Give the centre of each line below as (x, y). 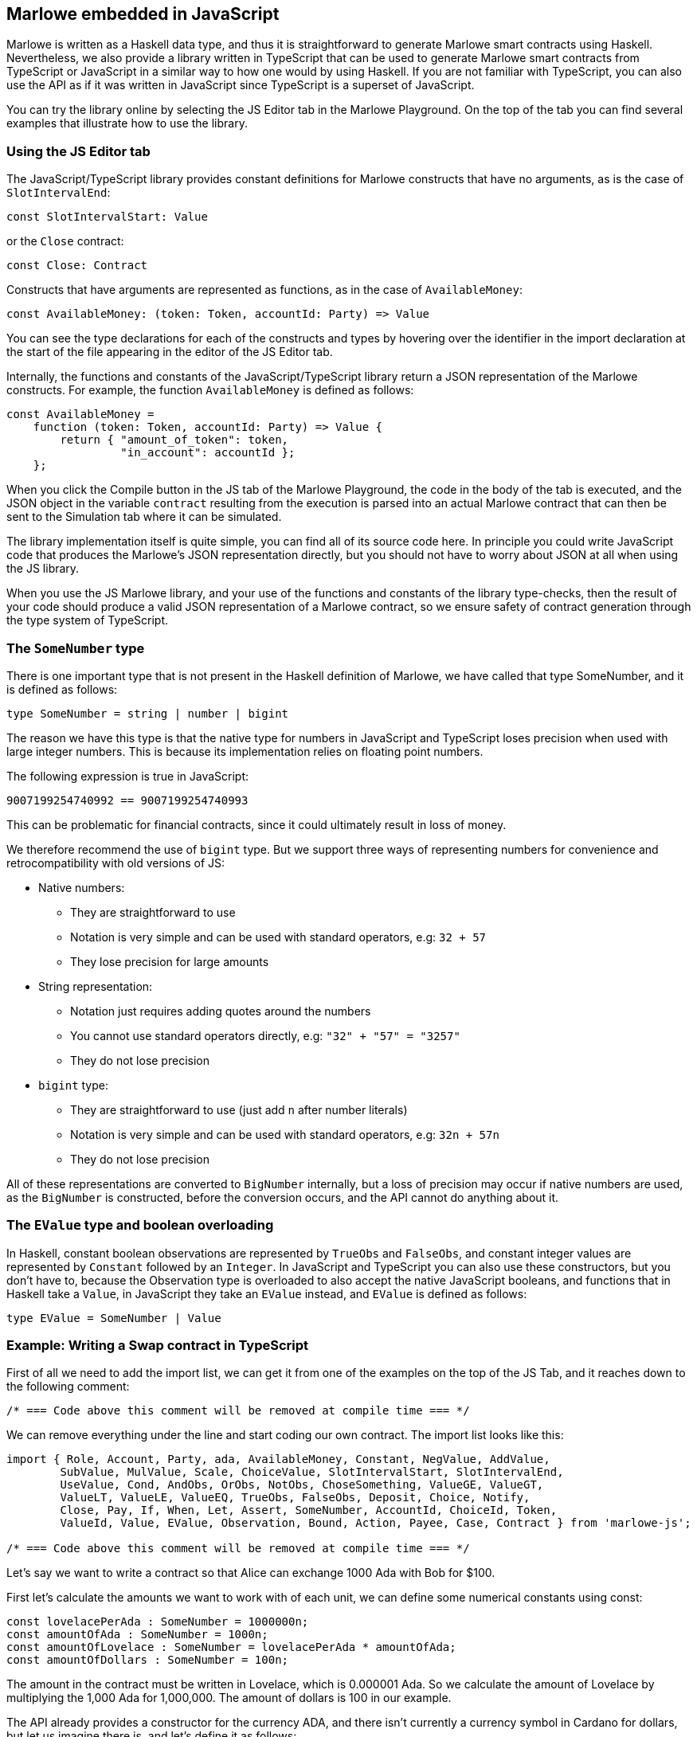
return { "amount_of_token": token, (174, 440)
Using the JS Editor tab (78, 151)
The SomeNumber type (76, 648)
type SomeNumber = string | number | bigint (148, 713)
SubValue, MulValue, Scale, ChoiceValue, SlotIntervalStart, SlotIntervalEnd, (312, 1472)
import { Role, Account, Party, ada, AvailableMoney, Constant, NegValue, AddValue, (278, 1459)
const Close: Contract (77, 266)
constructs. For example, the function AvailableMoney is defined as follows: (210, 390)
